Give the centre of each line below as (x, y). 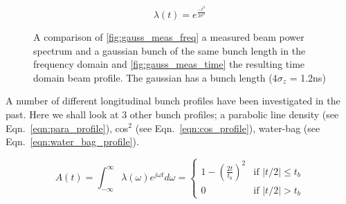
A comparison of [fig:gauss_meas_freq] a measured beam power (169, 37)
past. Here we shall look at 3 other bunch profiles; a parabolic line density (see (172, 114)
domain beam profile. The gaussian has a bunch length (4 (155, 77)
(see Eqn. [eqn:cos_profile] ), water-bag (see (228, 128)
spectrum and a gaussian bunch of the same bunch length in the (170, 50)
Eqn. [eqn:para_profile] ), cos (67, 128)
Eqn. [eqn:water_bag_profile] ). (72, 141)
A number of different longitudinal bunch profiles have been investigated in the (173, 101)
